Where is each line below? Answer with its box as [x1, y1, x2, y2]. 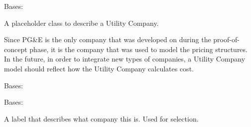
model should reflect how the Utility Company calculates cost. [4, 63, 194, 73]
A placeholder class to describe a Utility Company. [4, 17, 159, 28]
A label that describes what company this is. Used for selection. [4, 113, 199, 124]
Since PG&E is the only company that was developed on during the [4, 34, 211, 45]
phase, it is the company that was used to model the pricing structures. [29, 44, 248, 54]
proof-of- [213, 34, 240, 45]
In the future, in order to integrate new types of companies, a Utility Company [4, 54, 246, 64]
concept [4, 44, 27, 54]
